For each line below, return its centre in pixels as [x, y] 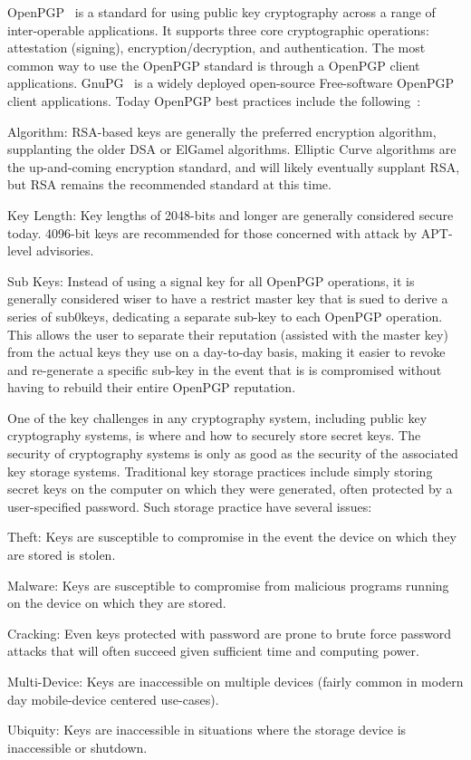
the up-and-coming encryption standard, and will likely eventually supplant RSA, [234, 166]
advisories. [65, 250]
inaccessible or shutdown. [77, 747]
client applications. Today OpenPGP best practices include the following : [214, 100]
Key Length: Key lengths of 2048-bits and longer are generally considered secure [231, 214]
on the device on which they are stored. [117, 603]
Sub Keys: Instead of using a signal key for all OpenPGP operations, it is [211, 280]
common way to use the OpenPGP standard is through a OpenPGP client [214, 65]
